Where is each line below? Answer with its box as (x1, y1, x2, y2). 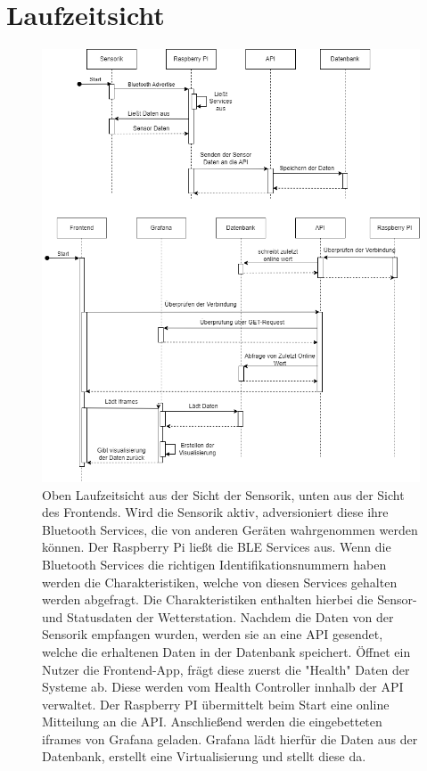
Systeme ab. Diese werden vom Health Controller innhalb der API (42, 677, 404, 696)
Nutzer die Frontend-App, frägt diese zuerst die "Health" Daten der (42, 660, 410, 678)
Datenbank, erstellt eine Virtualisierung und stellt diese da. (42, 747, 366, 766)
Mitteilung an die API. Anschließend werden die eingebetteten (42, 712, 382, 731)
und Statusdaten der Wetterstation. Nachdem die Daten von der (42, 607, 394, 626)
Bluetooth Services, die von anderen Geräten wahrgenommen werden (42, 520, 418, 538)
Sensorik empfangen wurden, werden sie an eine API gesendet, (42, 625, 383, 644)
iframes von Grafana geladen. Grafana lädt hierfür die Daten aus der (42, 729, 418, 748)
